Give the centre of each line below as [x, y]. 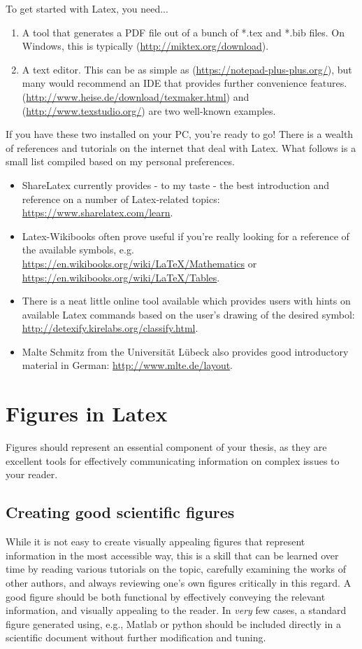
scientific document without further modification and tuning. [136, 637]
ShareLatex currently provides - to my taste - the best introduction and [176, 184]
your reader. [32, 474]
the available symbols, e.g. [78, 250]
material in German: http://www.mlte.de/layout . [128, 365]
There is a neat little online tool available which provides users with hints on [186, 301]
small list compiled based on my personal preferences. [120, 161]
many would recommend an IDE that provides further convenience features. [184, 83]
